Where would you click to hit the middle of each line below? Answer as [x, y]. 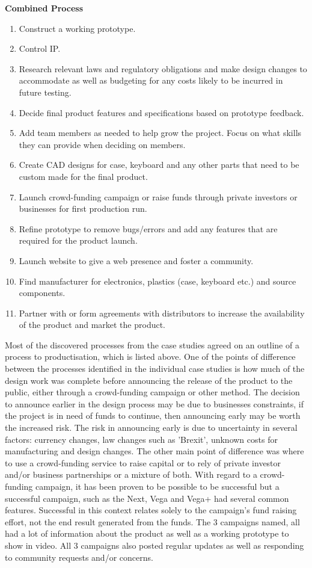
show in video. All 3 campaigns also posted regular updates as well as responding [154, 545]
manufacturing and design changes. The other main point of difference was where [154, 451]
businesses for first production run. [83, 208]
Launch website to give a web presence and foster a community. [136, 260]
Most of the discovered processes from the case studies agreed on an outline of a [152, 344]
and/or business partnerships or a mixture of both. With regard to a [131, 474]
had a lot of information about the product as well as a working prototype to [147, 533]
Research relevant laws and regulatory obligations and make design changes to [163, 68]
